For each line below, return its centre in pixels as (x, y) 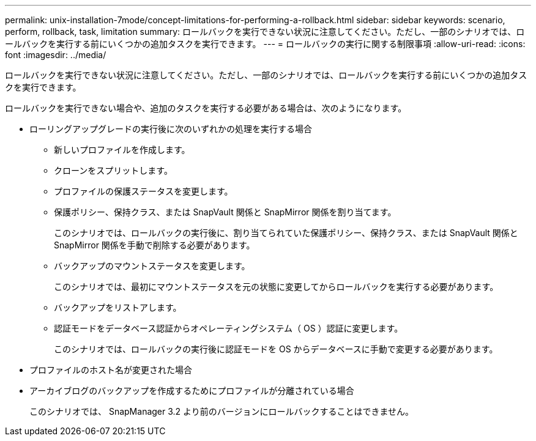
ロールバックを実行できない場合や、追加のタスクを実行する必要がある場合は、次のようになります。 (206, 108)
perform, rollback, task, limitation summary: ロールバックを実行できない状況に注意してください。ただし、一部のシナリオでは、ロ (265, 31)
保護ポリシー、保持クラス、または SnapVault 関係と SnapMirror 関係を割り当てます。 (225, 212)
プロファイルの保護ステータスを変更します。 (143, 191)
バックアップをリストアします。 (118, 307)
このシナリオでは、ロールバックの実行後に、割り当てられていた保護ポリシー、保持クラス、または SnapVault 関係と (286, 233)
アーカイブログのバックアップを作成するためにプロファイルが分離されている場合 (192, 391)
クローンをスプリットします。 (113, 170)
